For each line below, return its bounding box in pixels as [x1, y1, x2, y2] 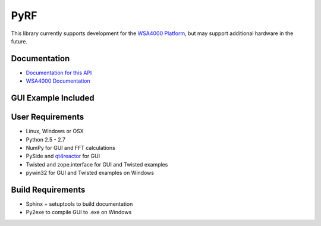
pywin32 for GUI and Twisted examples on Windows [26, 169, 155, 177]
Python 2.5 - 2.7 [26, 136, 65, 143]
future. [11, 37, 28, 45]
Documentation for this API [26, 69, 92, 76]
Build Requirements [11, 184, 86, 194]
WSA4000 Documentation [26, 77, 90, 84]
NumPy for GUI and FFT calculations [26, 144, 115, 151]
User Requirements [11, 112, 84, 122]
